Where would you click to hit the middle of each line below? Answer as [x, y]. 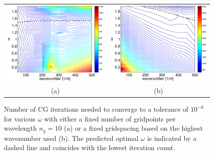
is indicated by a [172, 138]
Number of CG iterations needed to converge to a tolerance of [96, 109]
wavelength [20, 128]
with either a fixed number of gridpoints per [110, 118]
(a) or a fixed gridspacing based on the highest [133, 128]
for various [20, 118]
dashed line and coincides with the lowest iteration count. [90, 147]
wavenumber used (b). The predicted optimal [71, 138]
